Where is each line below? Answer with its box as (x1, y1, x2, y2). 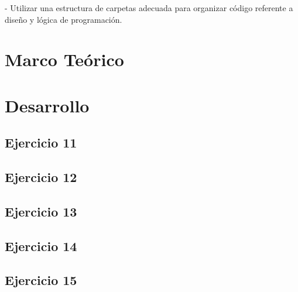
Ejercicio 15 (5, 271, 77, 289)
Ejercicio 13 (5, 202, 77, 220)
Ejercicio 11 (5, 133, 77, 152)
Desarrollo (5, 93, 90, 117)
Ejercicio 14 (5, 236, 77, 255)
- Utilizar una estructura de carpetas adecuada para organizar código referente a (5, 2, 293, 13)
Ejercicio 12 (5, 168, 77, 186)
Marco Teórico (5, 47, 124, 71)
